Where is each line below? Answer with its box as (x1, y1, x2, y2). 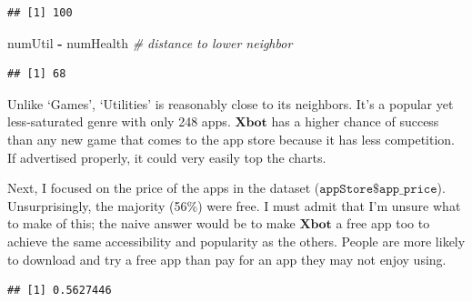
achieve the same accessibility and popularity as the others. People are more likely (7, 231, 466, 250)
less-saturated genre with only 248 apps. (7, 112, 231, 131)
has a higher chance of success (271, 112, 439, 131)
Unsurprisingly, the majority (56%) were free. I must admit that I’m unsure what (7, 196, 461, 215)
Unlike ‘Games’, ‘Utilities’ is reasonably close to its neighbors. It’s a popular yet (7, 94, 454, 113)
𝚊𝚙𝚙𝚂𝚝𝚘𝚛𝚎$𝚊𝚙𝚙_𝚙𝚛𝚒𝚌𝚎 (319, 183, 437, 196)
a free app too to (336, 214, 430, 233)
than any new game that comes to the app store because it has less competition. (7, 129, 455, 148)
